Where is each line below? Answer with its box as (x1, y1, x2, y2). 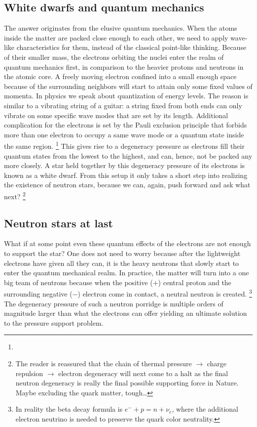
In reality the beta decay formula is (15, 404, 123, 414)
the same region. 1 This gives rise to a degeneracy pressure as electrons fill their (4, 139, 245, 151)
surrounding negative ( (4, 289, 73, 299)
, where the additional (172, 404, 239, 414)
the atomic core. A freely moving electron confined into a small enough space (4, 71, 237, 82)
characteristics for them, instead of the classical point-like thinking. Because (16, 42, 247, 52)
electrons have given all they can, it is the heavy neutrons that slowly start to (4, 257, 239, 268)
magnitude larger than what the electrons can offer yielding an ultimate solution (4, 308, 247, 318)
